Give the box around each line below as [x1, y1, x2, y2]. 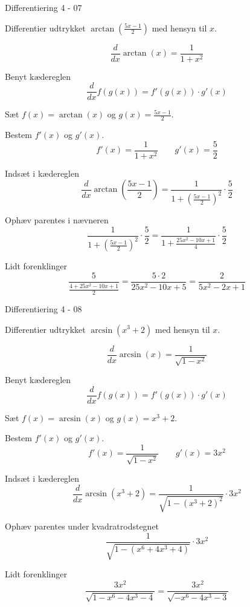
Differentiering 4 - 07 [5, 1, 82, 13]
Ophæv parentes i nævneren [5, 214, 109, 226]
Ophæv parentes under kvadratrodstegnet [5, 520, 159, 533]
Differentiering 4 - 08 [5, 302, 82, 315]
